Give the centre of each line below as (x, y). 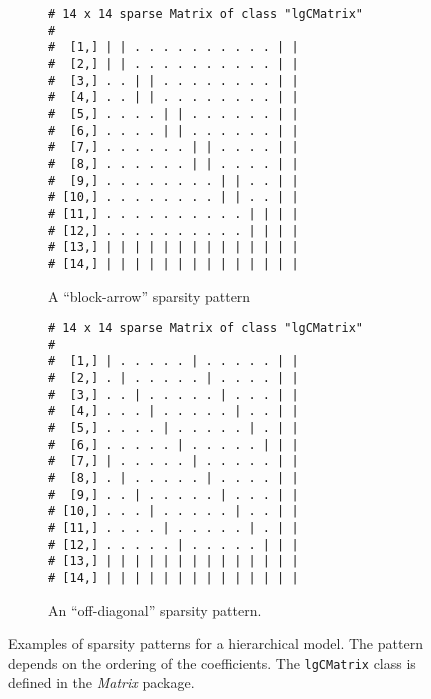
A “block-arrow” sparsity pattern (149, 295)
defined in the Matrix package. (101, 682)
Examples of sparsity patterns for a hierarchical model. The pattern (215, 643)
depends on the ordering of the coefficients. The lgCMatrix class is (212, 662)
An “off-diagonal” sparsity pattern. (155, 609)
